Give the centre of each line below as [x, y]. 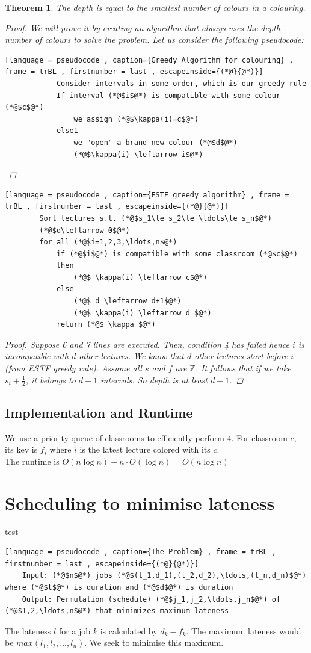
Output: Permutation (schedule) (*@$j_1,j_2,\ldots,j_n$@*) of [151, 599]
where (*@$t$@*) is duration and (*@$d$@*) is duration [119, 587]
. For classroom [259, 437]
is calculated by [129, 630]
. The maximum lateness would [244, 630]
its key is [21, 449]
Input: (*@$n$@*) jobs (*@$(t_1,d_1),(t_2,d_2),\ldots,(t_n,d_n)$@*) [164, 576]
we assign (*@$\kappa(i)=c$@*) [136, 119]
